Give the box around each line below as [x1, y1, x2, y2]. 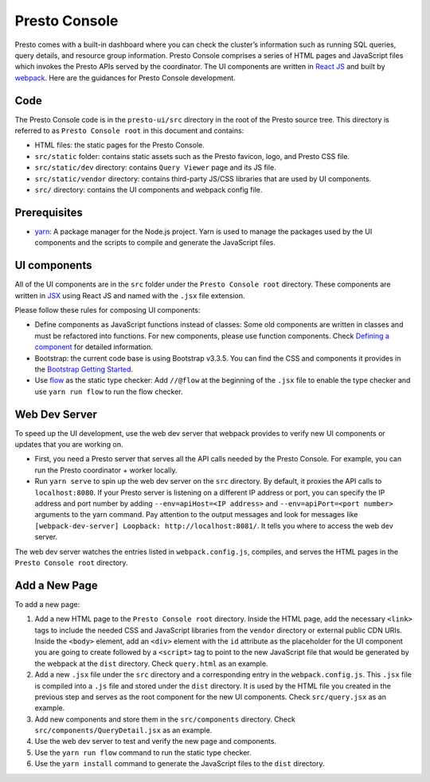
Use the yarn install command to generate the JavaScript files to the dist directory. [34, 759, 325, 768]
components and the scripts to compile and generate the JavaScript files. [34, 238, 276, 247]
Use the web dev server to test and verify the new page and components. [34, 737, 277, 746]
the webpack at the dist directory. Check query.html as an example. [34, 659, 268, 668]
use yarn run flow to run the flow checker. [34, 387, 183, 396]
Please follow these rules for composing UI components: [14, 305, 201, 314]
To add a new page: [14, 599, 80, 609]
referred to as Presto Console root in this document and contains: [14, 126, 244, 135]
